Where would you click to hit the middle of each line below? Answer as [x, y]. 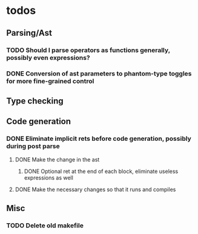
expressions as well [49, 177]
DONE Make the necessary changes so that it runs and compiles [95, 189]
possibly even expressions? [48, 57]
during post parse [33, 146]
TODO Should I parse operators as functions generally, [88, 50]
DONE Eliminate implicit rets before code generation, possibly [99, 138]
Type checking [35, 101]
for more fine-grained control [50, 81]
